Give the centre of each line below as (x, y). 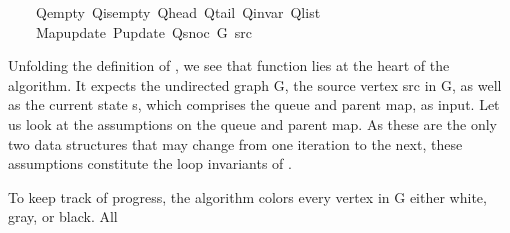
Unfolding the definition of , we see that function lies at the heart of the (229, 65)
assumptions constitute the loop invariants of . (150, 163)
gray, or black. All (63, 216)
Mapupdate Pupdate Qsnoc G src (143, 31)
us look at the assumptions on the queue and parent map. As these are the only (252, 123)
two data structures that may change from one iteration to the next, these (235, 143)
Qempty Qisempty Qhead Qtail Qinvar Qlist (178, 12)
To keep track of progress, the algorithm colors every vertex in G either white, (247, 196)
